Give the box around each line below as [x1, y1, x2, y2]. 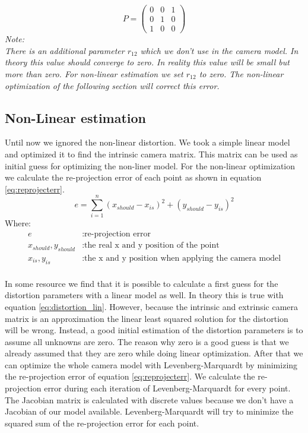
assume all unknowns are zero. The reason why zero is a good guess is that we [5, 335, 289, 347]
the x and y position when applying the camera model [84, 254, 281, 263]
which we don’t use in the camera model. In [140, 44, 299, 56]
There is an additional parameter [5, 44, 125, 56]
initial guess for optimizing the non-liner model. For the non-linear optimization [5, 159, 296, 172]
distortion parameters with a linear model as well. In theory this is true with [5, 289, 284, 301]
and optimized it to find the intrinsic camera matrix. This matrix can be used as [5, 147, 298, 160]
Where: [5, 217, 31, 229]
